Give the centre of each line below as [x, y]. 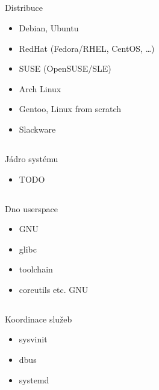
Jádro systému [32, 158]
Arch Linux [40, 88]
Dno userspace [31, 208]
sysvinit [33, 339]
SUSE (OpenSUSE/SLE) [65, 68]
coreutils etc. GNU [54, 289]
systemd [34, 379]
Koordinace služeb [39, 319]
